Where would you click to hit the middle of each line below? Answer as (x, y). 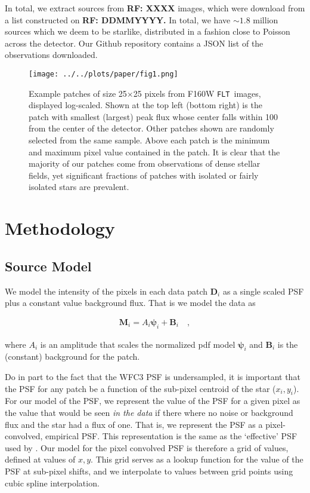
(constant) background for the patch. (72, 356)
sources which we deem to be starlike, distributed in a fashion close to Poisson (148, 31)
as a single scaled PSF (263, 291)
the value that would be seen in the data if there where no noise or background (149, 412)
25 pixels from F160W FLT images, (197, 93)
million (266, 19)
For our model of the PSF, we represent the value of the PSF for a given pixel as (153, 401)
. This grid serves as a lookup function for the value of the (197, 459)
